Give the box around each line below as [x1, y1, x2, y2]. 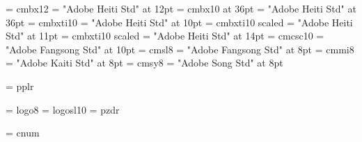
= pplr [6, 78, 34, 93]
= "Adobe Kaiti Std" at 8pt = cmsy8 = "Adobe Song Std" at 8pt [6, 55, 283, 70]
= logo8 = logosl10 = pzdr [6, 102, 120, 116]
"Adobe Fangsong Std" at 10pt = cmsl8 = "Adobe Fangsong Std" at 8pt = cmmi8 [6, 42, 354, 56]
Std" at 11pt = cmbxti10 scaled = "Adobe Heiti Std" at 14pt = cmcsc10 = [6, 28, 324, 43]
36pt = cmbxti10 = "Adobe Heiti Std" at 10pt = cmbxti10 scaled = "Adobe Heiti [6, 15, 353, 29]
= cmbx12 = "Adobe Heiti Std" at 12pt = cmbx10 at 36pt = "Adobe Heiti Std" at [6, 1, 356, 15]
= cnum [6, 125, 40, 140]
